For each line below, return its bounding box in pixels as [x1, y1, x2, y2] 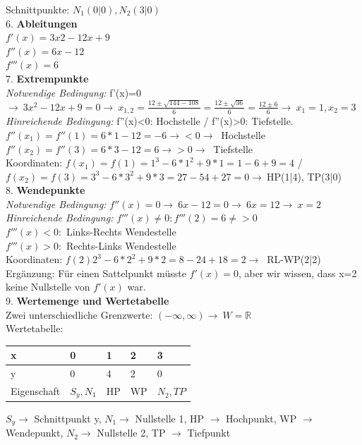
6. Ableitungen [6, 16, 78, 30]
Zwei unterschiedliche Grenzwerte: [6, 307, 153, 322]
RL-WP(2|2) [267, 252, 321, 267]
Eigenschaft [11, 384, 61, 398]
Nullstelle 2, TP [97, 425, 166, 440]
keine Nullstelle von [6, 279, 90, 294]
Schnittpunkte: [6, 2, 70, 16]
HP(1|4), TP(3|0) [267, 169, 342, 183]
